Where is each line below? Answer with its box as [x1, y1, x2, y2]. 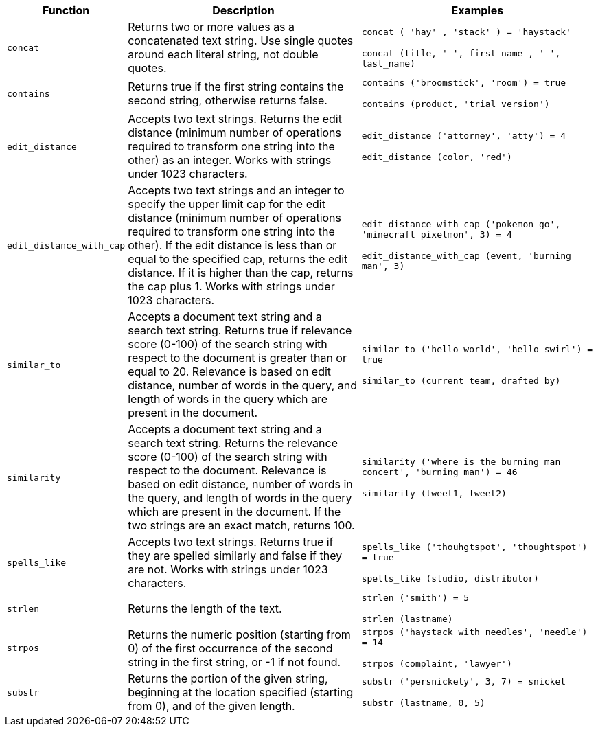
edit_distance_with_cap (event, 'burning [361, 251, 571, 261]
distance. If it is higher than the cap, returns [128, 266, 354, 279]
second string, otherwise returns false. [128, 93, 327, 107]
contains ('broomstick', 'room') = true [361, 78, 566, 88]
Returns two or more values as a [128, 20, 295, 34]
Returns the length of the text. [128, 602, 282, 615]
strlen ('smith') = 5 [361, 593, 470, 603]
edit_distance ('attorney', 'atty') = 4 [361, 130, 566, 141]
